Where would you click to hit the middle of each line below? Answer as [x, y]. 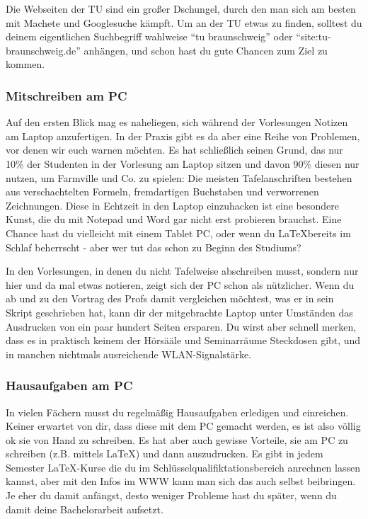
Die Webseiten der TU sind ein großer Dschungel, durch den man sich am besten [181, 8]
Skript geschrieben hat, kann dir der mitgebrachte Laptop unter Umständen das [179, 312]
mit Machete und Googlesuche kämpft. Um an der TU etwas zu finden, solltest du [184, 22]
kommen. [25, 64]
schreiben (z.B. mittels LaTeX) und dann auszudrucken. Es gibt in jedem [165, 454]
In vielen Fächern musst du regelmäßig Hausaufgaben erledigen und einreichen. [177, 412]
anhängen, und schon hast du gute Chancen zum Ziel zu [206, 50]
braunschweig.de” [43, 50]
